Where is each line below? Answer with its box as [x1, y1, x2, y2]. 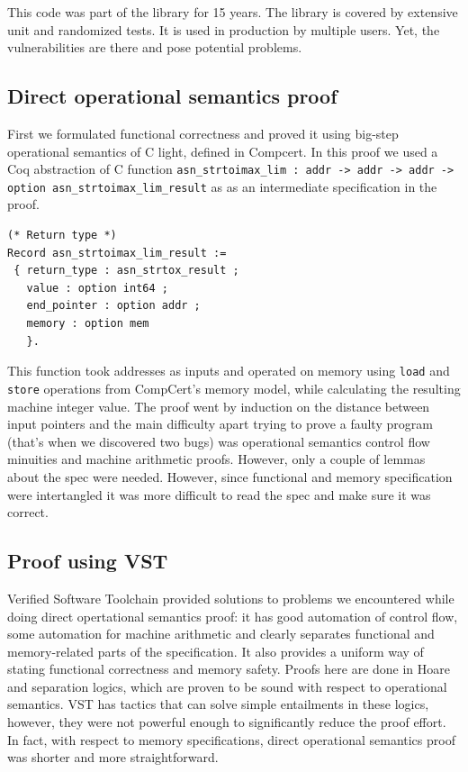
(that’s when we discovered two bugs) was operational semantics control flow [7, 431, 430, 450]
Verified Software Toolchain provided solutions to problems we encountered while [7, 588, 454, 607]
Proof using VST [7, 547, 168, 575]
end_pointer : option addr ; [26, 299, 201, 313]
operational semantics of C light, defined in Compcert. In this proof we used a [7, 141, 438, 160]
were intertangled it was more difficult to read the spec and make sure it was [7, 485, 431, 504]
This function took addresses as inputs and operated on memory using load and [7, 361, 450, 380]
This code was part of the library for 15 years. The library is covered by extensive [7, 3, 458, 21]
